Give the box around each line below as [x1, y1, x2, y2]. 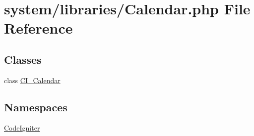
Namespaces [4, 99, 67, 114]
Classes [4, 51, 42, 67]
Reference [4, 18, 73, 38]
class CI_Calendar [4, 75, 61, 85]
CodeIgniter [4, 122, 40, 133]
